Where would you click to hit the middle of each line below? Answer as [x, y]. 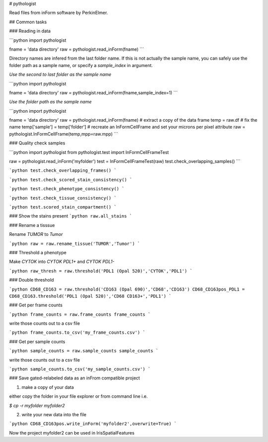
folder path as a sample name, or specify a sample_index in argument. [81, 65]
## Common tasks [28, 22]
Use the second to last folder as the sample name [60, 74]
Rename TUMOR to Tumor [36, 234]
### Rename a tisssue [32, 225]
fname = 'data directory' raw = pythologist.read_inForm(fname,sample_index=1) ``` [94, 92]
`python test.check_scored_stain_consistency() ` [71, 180]
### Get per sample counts [37, 341]
